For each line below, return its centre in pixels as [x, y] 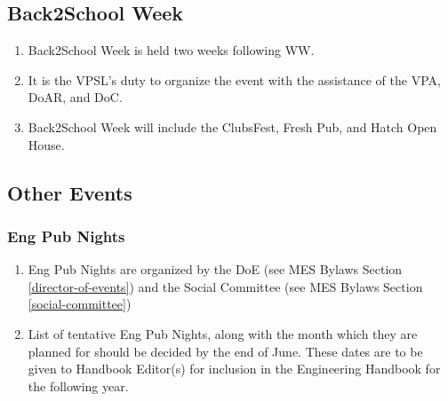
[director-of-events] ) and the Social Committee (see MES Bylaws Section [225, 286]
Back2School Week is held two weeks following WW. [171, 50]
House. [46, 144]
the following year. [78, 385]
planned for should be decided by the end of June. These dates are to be [225, 351]
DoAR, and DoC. [75, 97]
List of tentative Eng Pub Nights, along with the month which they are [223, 333]
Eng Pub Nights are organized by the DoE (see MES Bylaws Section [215, 269]
